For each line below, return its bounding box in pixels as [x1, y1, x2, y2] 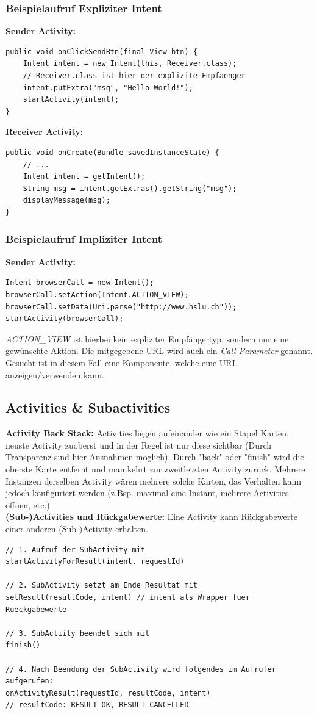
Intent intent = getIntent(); [23, 172, 146, 181]
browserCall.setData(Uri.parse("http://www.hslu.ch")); [5, 302, 237, 311]
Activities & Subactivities [5, 398, 171, 417]
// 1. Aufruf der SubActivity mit [5, 545, 146, 554]
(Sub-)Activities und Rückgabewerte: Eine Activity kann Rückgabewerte [5, 510, 297, 523]
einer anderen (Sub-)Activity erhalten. [5, 522, 148, 535]
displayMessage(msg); [23, 196, 110, 205]
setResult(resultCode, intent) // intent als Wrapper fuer [5, 593, 250, 602]
